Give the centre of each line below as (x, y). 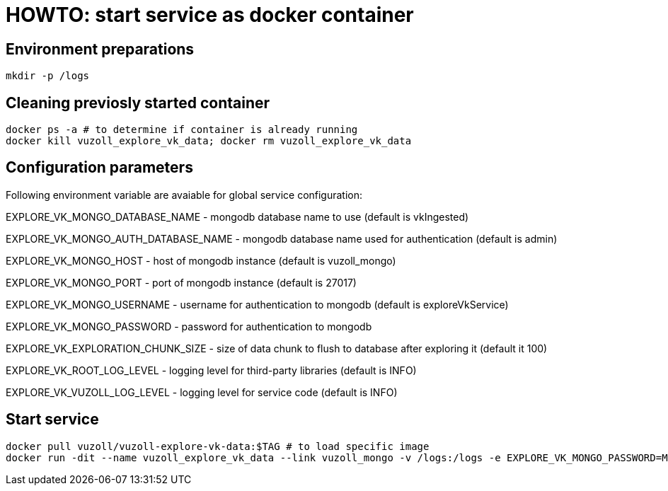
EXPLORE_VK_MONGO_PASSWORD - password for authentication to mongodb (189, 326)
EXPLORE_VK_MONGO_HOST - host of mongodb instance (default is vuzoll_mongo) (201, 260)
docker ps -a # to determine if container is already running (182, 130)
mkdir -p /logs (48, 76)
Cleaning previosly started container (138, 103)
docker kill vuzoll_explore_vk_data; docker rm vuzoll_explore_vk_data (209, 141)
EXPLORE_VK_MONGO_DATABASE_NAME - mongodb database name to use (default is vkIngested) (237, 216)
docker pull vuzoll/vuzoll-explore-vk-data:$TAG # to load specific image (218, 446)
